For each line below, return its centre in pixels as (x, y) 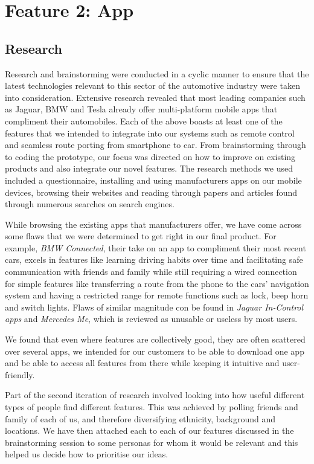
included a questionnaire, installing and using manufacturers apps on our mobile (153, 180)
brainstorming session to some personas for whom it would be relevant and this (152, 442)
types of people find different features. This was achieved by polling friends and (152, 407)
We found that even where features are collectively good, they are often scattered (155, 339)
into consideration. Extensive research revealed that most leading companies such (155, 97)
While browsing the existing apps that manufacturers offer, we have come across (153, 224)
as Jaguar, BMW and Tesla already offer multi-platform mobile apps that (141, 109)
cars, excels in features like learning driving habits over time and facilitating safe (154, 259)
